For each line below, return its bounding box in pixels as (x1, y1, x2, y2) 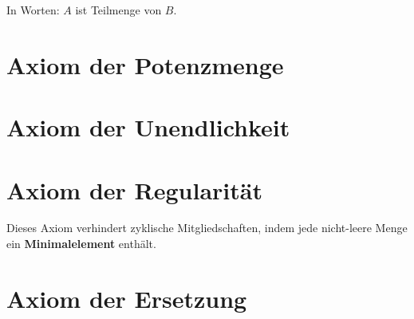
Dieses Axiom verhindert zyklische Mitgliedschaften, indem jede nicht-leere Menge (6, 219, 408, 236)
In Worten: (6, 2, 60, 18)
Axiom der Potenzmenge (6, 48, 284, 81)
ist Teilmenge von (75, 2, 162, 18)
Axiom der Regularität (6, 173, 262, 206)
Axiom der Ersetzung (6, 282, 247, 314)
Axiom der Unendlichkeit (6, 111, 290, 144)
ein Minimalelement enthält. (6, 235, 156, 252)
